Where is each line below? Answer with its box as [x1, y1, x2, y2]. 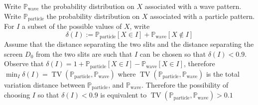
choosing [4, 90, 30, 100]
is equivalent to [100, 90, 147, 100]
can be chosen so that [139, 48, 206, 59]
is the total [206, 68, 240, 79]
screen [4, 48, 23, 59]
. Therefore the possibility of [141, 79, 229, 90]
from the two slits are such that [36, 48, 132, 59]
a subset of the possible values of [21, 21, 122, 31]
